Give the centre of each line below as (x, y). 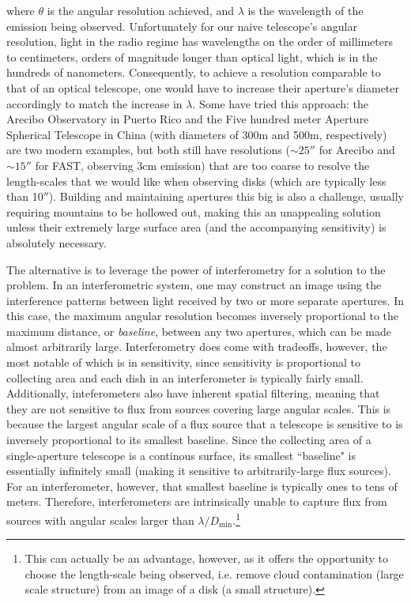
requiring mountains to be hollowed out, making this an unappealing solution (194, 211)
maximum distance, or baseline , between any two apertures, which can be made (199, 331)
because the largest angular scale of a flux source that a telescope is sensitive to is (205, 424)
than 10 (25, 196)
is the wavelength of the (305, 10)
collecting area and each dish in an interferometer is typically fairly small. (185, 377)
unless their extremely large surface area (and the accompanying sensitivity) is (196, 227)
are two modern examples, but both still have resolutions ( (148, 150)
